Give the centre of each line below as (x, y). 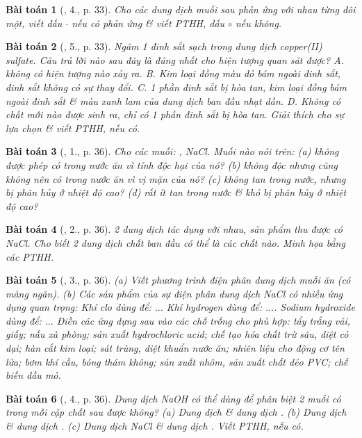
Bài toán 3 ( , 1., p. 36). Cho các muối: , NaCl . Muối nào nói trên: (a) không (172, 151)
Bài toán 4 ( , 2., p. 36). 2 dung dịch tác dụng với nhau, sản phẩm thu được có (174, 229)
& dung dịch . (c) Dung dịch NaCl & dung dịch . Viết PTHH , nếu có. (155, 426)
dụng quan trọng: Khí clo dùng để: (79, 307)
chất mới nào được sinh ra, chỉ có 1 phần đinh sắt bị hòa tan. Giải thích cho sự (175, 114)
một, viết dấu (34, 23)
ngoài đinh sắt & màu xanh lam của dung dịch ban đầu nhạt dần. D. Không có (173, 100)
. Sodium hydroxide (314, 307)
